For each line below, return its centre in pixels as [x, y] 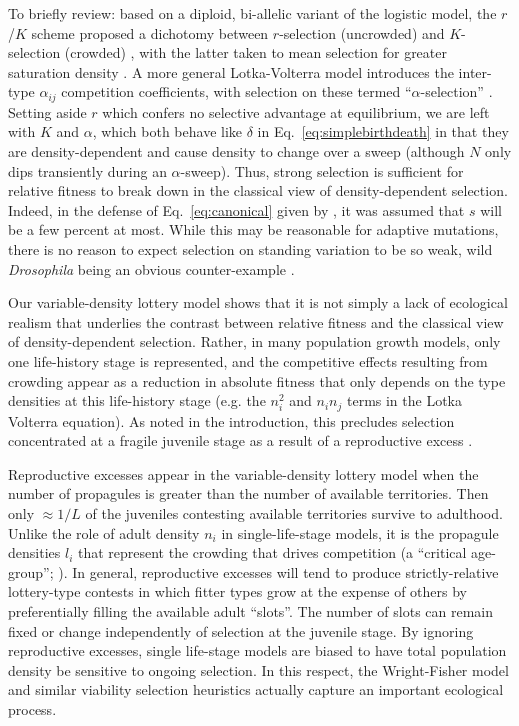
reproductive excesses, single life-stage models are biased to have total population [257, 650]
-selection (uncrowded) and [362, 32]
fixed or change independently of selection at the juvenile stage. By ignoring [241, 630]
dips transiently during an [87, 170]
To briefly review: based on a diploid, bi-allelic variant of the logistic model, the [252, 13]
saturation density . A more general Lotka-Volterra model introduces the [231, 71]
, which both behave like [167, 131]
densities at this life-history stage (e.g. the [137, 400]
